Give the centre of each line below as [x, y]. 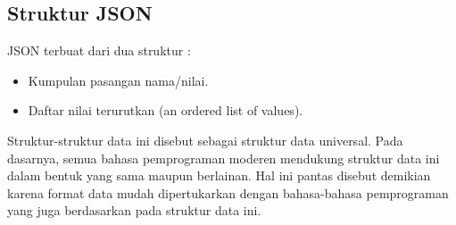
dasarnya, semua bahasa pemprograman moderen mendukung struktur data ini [224, 158]
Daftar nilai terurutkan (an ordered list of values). [166, 110]
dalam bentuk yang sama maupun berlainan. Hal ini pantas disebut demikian [219, 175]
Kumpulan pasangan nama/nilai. [118, 80]
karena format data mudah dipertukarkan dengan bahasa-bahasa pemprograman [228, 192]
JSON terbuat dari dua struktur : [99, 50]
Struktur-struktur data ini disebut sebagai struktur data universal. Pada [205, 140]
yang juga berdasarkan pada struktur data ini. [134, 210]
